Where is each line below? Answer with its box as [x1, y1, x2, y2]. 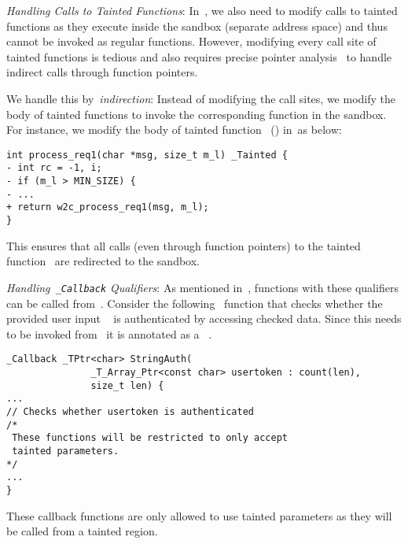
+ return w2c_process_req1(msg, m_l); [6, 202, 209, 213]
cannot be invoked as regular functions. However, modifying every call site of [6, 33, 377, 50]
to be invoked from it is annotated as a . [6, 325, 212, 342]
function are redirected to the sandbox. [6, 253, 200, 269]
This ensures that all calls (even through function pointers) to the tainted [6, 237, 361, 253]
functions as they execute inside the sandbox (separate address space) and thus [6, 17, 388, 34]
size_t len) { [90, 379, 164, 391]
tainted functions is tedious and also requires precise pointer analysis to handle [6, 48, 392, 65]
